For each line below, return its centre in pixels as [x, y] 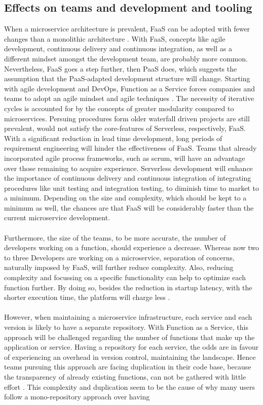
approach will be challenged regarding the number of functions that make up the [129, 337]
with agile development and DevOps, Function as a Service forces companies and [130, 88]
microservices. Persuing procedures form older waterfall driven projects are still [127, 118]
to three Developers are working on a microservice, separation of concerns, [119, 257]
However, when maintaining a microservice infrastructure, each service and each [128, 317]
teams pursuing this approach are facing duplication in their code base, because [128, 367]
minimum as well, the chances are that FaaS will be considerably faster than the [129, 207]
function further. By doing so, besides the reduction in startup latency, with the [128, 287]
